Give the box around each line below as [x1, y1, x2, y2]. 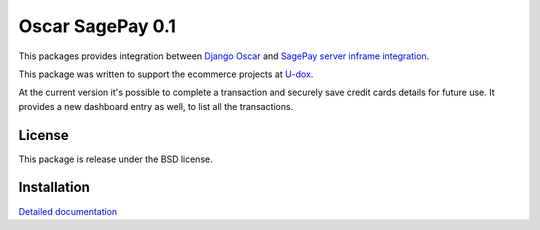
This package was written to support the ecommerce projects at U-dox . [18, 68, 314, 80]
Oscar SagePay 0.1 [18, 15, 177, 37]
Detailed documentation [18, 205, 118, 217]
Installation [18, 179, 90, 196]
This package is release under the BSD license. [18, 153, 214, 165]
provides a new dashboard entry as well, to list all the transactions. [18, 100, 294, 112]
